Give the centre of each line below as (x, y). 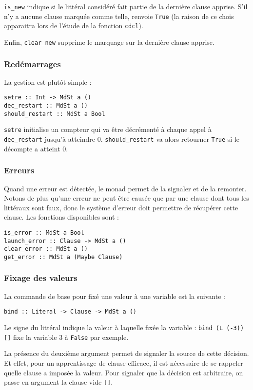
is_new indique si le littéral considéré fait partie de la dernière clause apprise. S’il (126, 6)
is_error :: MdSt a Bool (44, 232)
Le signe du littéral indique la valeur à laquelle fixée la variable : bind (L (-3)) (124, 327)
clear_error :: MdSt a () (46, 249)
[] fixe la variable (30, 337)
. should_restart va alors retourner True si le (170, 139)
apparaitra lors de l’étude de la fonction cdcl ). (74, 26)
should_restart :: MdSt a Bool (55, 114)
